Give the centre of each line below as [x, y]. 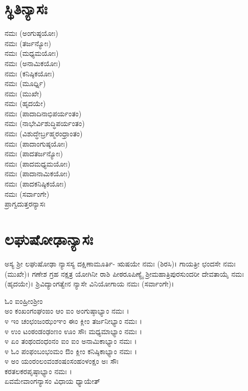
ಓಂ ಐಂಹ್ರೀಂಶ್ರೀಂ [24, 301]
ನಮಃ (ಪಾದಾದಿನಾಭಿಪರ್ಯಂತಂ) [43, 113]
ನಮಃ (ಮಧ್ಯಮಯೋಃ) [32, 53]
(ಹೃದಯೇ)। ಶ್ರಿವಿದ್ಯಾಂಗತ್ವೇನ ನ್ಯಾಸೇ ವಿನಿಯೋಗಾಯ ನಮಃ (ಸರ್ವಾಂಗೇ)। [89, 284]
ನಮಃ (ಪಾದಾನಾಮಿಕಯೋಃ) [38, 173]
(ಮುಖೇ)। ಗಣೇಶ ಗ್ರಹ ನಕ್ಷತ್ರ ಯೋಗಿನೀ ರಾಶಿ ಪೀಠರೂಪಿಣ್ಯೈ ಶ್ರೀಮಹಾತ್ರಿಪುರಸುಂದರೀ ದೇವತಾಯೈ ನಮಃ [124, 273]
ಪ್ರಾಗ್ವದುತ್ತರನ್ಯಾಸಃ [25, 204]
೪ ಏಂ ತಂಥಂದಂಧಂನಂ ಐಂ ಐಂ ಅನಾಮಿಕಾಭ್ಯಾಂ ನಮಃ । [71, 341]
